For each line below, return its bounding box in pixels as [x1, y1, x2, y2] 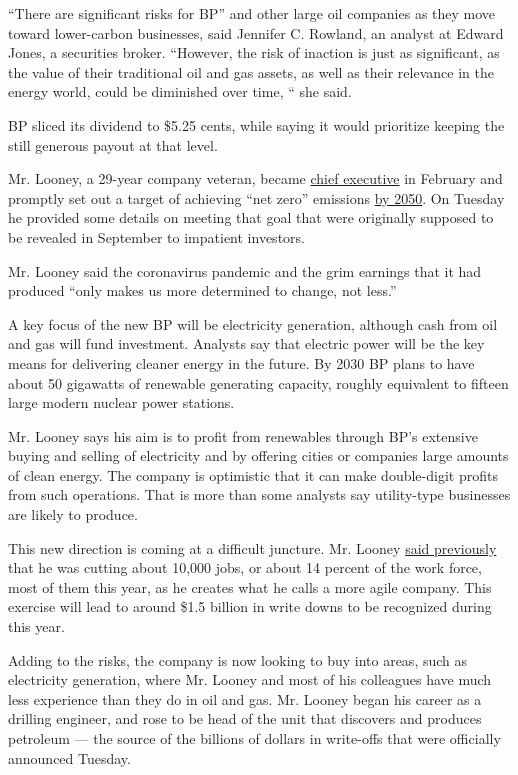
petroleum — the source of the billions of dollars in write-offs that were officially [8, 728, 501, 748]
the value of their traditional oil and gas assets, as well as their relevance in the [8, 61, 494, 82]
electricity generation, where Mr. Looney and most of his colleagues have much [8, 669, 492, 690]
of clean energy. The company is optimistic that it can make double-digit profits [8, 464, 498, 485]
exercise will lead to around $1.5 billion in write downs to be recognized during [8, 596, 492, 617]
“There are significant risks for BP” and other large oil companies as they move [8, 3, 496, 23]
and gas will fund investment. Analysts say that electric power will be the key [8, 333, 485, 354]
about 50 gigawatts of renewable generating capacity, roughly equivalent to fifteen [8, 372, 509, 393]
